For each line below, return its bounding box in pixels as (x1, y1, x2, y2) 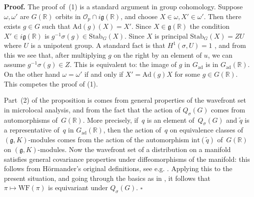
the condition (190, 21, 229, 31)
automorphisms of (4, 114, 58, 125)
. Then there (203, 11, 241, 21)
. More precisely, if (82, 114, 138, 125)
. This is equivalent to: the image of (70, 59, 177, 69)
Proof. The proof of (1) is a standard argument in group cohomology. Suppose (4, 1, 243, 11)
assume (4, 59, 25, 69)
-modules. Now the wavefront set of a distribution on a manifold (38, 144, 231, 154)
